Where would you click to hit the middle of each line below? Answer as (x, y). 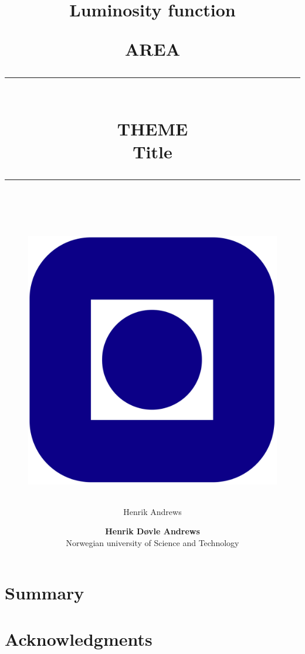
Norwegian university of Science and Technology (152, 542)
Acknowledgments (79, 638)
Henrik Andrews (152, 511)
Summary (45, 593)
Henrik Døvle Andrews (152, 531)
